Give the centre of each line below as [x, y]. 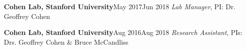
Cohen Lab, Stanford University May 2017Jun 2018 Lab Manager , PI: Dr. [120, 6]
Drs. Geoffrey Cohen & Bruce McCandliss [66, 42]
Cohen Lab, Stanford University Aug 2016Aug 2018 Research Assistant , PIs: [123, 32]
